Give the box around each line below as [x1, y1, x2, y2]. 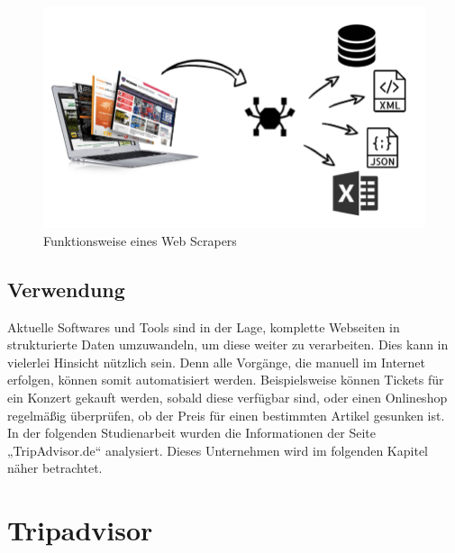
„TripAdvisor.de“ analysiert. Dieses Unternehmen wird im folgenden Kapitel [7, 440, 428, 459]
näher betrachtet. [7, 458, 103, 477]
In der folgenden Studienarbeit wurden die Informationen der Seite [7, 423, 376, 442]
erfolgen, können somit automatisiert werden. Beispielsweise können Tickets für [7, 370, 444, 389]
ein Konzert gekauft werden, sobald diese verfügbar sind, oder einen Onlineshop [7, 387, 448, 406]
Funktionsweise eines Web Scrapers [43, 231, 237, 249]
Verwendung [7, 275, 125, 303]
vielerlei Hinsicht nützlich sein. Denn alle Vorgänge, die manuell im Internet [7, 352, 426, 371]
